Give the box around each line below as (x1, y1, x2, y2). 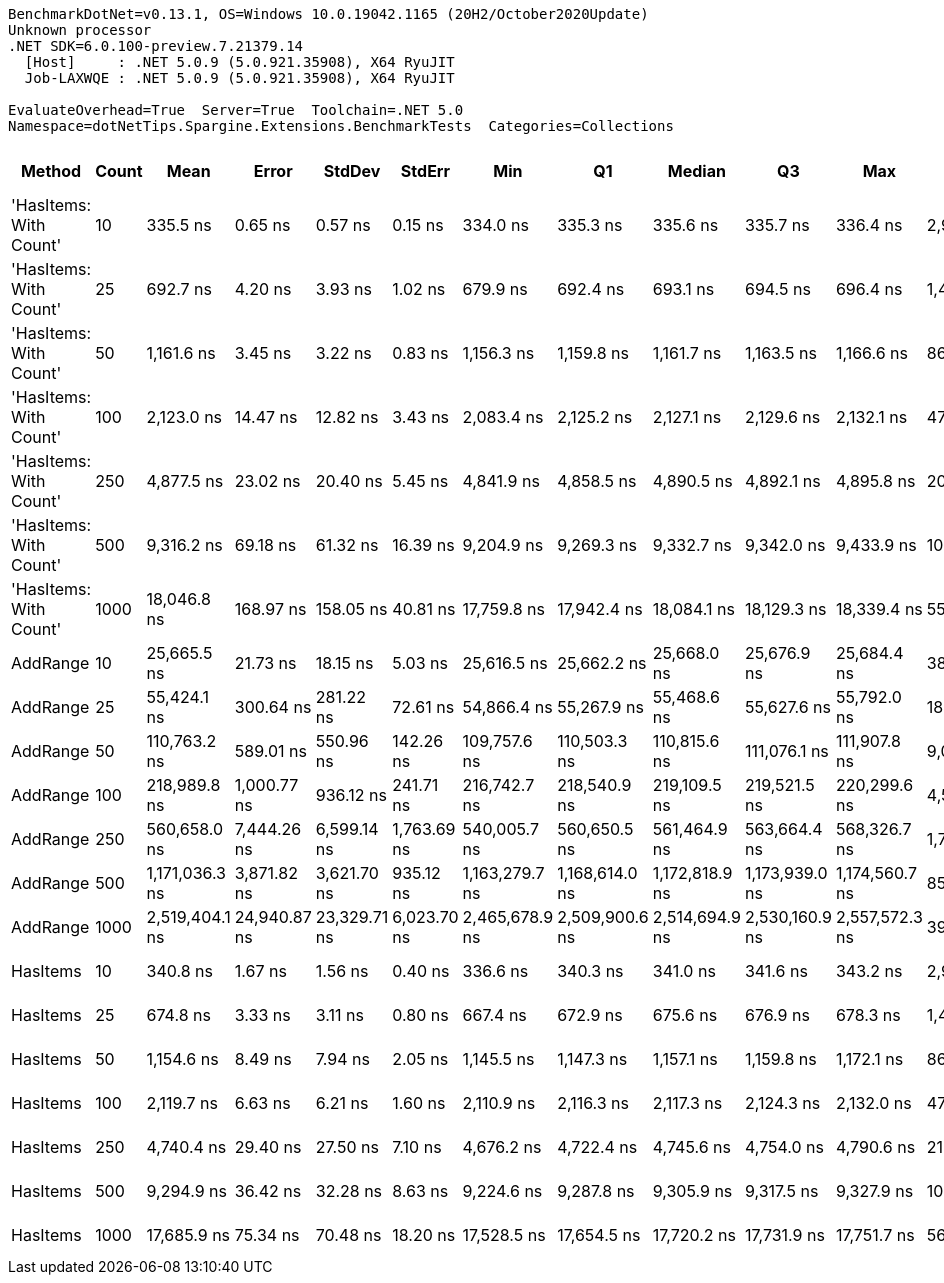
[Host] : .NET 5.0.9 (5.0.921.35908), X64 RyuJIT (24, 54, 455, 70)
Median (667, 161, 726, 181)
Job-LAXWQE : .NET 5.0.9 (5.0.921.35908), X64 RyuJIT (24, 70, 455, 86)
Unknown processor (8, 22, 152, 38)
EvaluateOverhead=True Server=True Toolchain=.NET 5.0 (8, 102, 464, 118)
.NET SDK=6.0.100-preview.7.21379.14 (8, 38, 304, 54)
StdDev (323, 161, 381, 181)
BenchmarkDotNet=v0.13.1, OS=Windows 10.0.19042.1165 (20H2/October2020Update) (8, 6, 649, 22)
